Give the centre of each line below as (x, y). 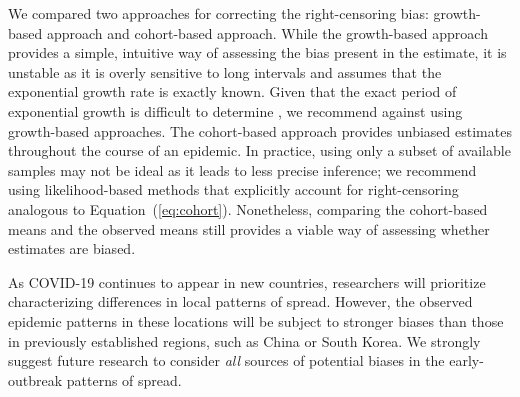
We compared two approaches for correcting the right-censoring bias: (218, 13)
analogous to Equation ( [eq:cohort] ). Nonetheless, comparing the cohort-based (248, 208)
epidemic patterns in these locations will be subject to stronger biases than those (256, 320)
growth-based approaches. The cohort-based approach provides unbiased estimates (260, 130)
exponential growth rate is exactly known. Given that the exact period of (232, 91)
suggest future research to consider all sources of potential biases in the (226, 360)
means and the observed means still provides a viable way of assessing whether (249, 228)
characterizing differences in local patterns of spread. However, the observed (240, 301)
